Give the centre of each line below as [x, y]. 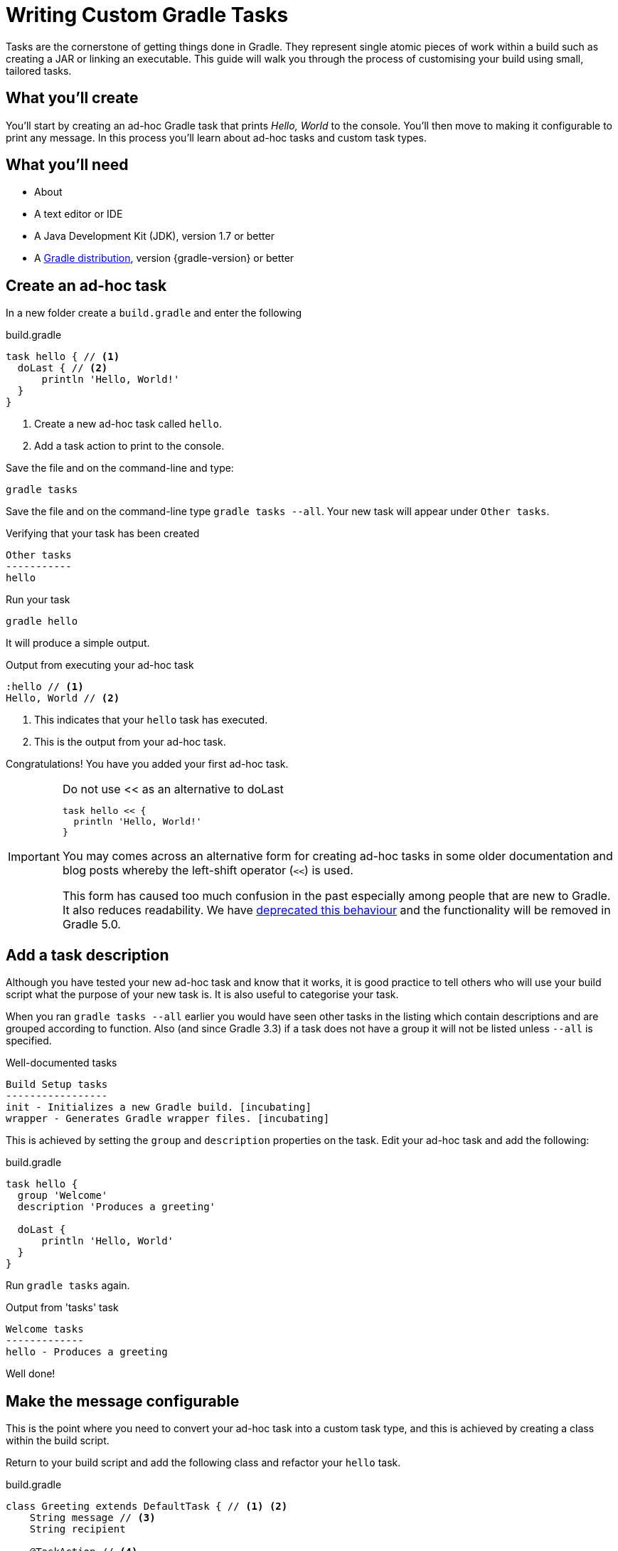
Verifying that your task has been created [103, 534]
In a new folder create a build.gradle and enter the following [154, 313]
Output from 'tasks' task [62, 1308]
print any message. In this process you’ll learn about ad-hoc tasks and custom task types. [216, 137]
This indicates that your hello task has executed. [151, 720]
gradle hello [42, 621]
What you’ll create [72, 98]
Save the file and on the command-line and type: [120, 468]
